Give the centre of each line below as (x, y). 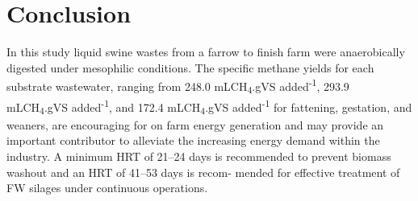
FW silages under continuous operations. (107, 188)
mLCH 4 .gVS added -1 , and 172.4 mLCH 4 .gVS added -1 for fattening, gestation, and (209, 107)
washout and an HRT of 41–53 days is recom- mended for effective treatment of (203, 172)
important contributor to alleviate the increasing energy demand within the (193, 140)
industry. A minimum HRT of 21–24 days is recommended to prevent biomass (199, 156)
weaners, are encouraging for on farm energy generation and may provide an (195, 124)
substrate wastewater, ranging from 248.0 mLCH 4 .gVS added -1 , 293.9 (178, 86)
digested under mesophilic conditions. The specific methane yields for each (190, 67)
